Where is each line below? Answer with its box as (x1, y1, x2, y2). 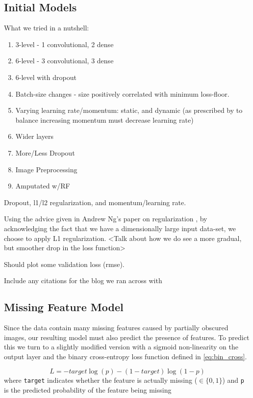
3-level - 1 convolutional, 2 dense (15, 39, 114, 49)
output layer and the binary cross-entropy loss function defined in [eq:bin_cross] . (4, 351, 247, 361)
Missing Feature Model (4, 299, 124, 315)
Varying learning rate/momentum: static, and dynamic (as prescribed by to (15, 105, 243, 115)
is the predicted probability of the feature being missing (4, 385, 172, 395)
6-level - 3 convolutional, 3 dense (15, 55, 114, 66)
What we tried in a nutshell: (4, 23, 89, 33)
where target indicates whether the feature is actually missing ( (4, 375, 198, 385)
